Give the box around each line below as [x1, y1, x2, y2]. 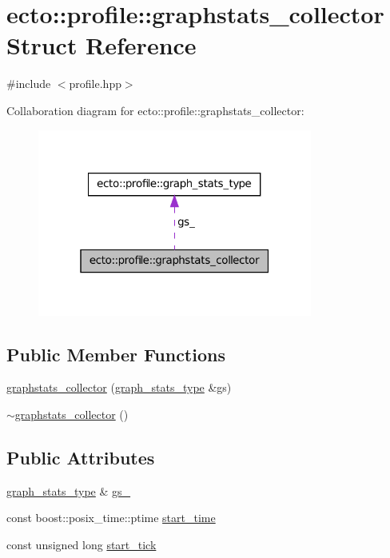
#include [6, 75, 51, 92]
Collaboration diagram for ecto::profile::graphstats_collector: [6, 102, 304, 118]
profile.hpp [69, 75, 121, 92]
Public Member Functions [6, 341, 225, 366]
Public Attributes [6, 444, 155, 469]
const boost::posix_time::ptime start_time [6, 509, 216, 526]
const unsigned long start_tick [6, 536, 157, 552]
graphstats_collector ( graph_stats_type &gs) [6, 379, 232, 396]
